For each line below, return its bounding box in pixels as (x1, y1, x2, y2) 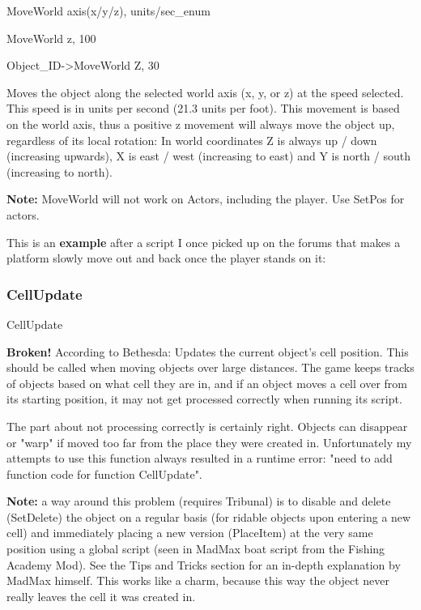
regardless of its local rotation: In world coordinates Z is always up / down (6, 131, 377, 148)
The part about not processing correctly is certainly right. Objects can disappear (6, 417, 408, 434)
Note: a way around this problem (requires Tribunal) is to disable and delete (6, 493, 391, 510)
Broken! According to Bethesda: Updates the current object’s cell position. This (6, 343, 409, 360)
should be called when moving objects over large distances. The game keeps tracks (6, 359, 415, 376)
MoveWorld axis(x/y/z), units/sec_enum (6, 2, 210, 19)
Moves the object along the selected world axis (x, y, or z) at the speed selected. (6, 83, 404, 100)
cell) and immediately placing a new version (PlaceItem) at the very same (6, 524, 373, 541)
